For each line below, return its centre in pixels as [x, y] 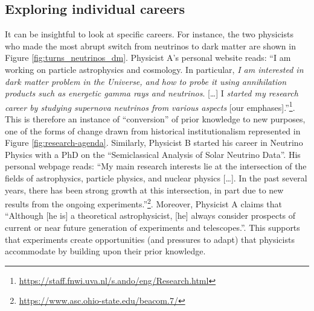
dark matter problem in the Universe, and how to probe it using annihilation [146, 81]
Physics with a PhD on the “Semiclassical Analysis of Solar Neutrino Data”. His [153, 154]
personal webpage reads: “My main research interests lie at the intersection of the [156, 166]
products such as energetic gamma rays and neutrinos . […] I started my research [152, 93]
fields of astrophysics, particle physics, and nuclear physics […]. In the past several [156, 177]
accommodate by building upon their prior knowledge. [105, 251]
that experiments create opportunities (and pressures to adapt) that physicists [150, 239]
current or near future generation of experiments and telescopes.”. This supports [152, 228]
